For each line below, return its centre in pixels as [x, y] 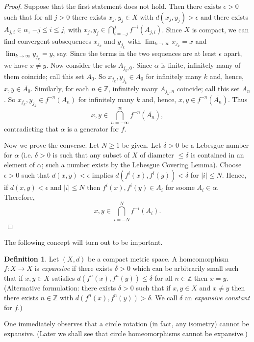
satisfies [63, 277]
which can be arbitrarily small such [186, 268]
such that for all [28, 16]
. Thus [238, 99]
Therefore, [19, 197]
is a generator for [93, 128]
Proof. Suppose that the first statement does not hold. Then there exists [113, 6]
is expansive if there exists [74, 268]
